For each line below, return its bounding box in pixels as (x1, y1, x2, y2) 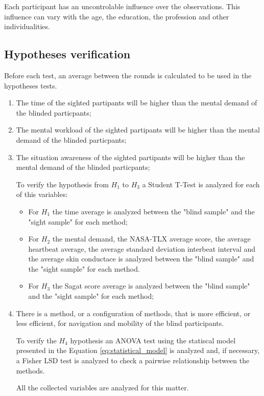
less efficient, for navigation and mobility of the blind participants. (16, 318, 224, 328)
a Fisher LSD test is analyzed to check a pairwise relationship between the (16, 355, 250, 366)
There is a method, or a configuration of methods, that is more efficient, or (16, 307, 251, 318)
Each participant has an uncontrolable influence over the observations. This (4, 1, 241, 11)
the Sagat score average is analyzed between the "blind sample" (52, 280, 250, 291)
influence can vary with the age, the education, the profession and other (4, 11, 229, 21)
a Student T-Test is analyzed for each (142, 179, 260, 189)
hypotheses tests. (4, 80, 57, 91)
